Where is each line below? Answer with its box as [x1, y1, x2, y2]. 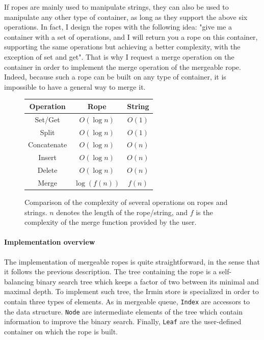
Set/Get [35, 114, 60, 124]
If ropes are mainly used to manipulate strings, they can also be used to [4, 2, 229, 12]
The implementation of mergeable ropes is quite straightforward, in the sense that [4, 256, 260, 267]
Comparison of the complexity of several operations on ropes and [24, 197, 228, 207]
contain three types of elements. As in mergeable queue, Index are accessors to [4, 296, 250, 306]
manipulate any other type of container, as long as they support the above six [4, 11, 248, 22]
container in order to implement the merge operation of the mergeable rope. [4, 61, 241, 72]
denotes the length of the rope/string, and [56, 206, 188, 217]
